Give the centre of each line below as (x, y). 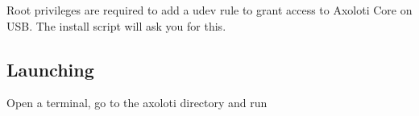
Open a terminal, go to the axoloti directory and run (137, 103)
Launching (50, 69)
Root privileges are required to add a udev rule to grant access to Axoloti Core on (209, 10)
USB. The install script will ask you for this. (116, 25)
